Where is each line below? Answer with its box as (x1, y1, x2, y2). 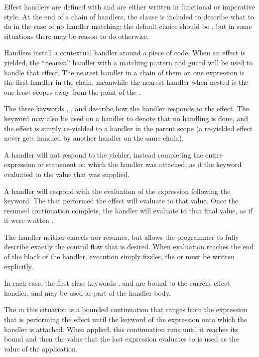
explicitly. (4, 261, 33, 271)
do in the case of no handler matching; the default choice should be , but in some (4, 21, 252, 31)
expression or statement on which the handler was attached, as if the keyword (4, 159, 242, 170)
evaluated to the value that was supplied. (4, 169, 129, 179)
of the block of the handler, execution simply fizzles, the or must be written (4, 251, 235, 262)
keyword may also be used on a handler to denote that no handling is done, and (4, 113, 248, 123)
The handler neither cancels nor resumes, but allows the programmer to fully (4, 231, 239, 242)
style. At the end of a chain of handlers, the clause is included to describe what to (4, 11, 255, 21)
